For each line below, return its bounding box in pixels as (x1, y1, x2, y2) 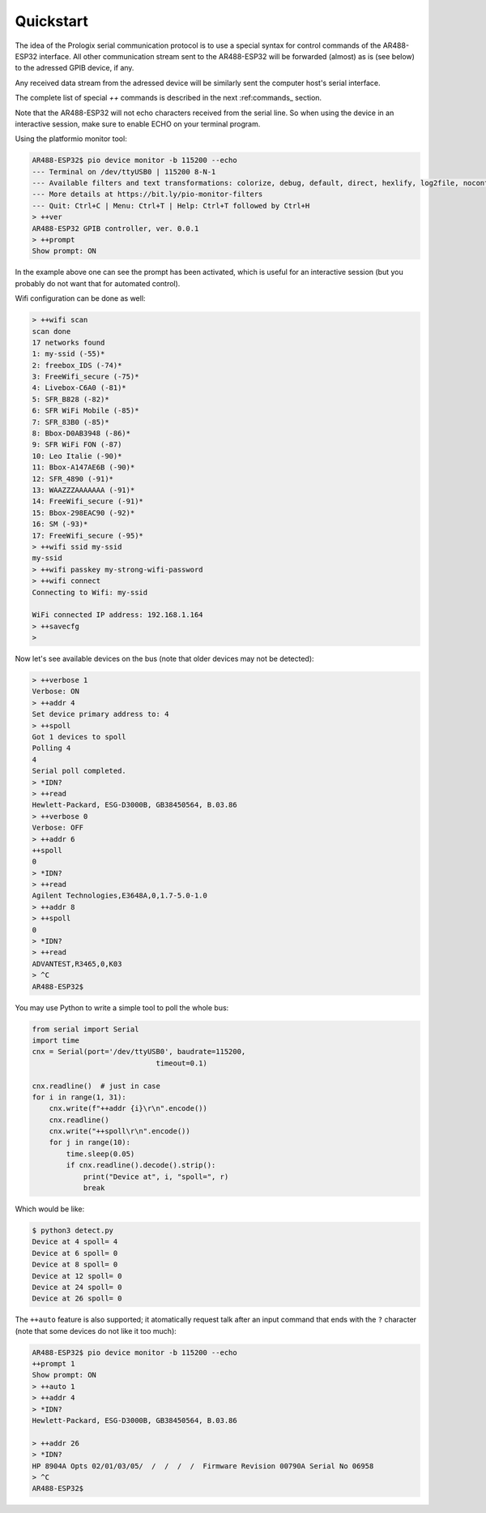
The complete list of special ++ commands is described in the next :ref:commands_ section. (15, 93, 322, 103)
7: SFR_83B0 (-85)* (32, 418, 109, 426)
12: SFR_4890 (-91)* (32, 474, 113, 483)
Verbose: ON (32, 687, 80, 696)
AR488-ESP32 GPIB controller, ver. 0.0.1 (32, 224, 199, 233)
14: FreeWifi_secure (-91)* (32, 497, 143, 506)
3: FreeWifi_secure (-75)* (32, 372, 139, 381)
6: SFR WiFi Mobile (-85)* (32, 406, 139, 415)
